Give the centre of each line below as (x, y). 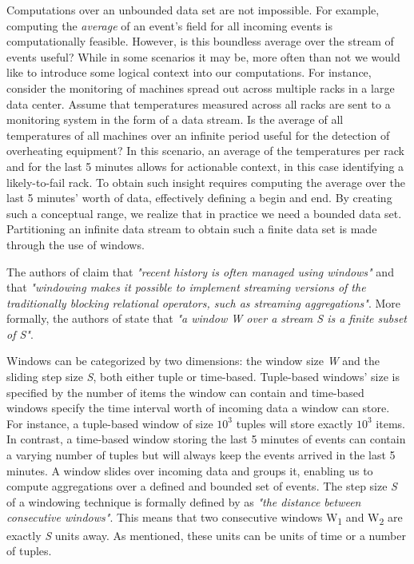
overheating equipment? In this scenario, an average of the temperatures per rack (205, 151)
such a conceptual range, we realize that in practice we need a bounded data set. (204, 213)
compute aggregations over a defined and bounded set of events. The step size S (202, 486)
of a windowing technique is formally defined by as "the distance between (184, 501)
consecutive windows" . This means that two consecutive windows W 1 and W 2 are (205, 518)
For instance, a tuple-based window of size (110, 423)
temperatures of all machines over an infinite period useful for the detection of (198, 135)
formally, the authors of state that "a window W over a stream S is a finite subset (207, 318)
